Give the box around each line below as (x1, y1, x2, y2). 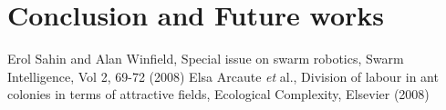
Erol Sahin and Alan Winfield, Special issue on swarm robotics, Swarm (7, 49, 404, 68)
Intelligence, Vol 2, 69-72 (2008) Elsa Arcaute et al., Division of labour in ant (7, 66, 439, 85)
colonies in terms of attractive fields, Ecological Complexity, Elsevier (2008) (7, 85, 430, 104)
